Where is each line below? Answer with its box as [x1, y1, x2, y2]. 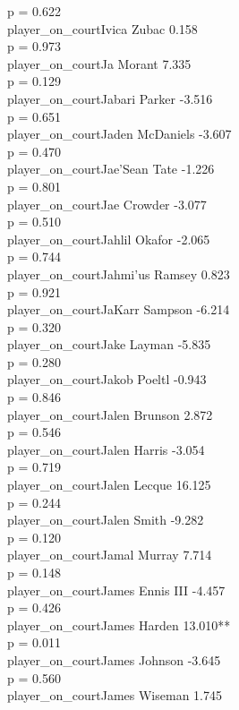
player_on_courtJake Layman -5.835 [7, 335, 211, 354]
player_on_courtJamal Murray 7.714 [7, 545, 212, 564]
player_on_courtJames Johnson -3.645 [7, 650, 221, 669]
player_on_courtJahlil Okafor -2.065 [7, 229, 210, 248]
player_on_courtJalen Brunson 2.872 [7, 405, 213, 423]
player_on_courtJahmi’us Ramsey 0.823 [7, 264, 230, 283]
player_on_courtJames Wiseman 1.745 [7, 686, 222, 705]
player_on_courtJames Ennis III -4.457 [7, 580, 226, 599]
